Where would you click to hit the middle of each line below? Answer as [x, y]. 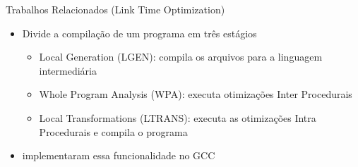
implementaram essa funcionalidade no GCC [119, 155]
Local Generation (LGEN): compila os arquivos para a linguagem [181, 57]
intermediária [68, 70]
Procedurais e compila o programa [113, 131]
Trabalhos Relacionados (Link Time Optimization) [115, 9]
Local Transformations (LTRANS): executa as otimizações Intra [178, 117]
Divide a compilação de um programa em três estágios [139, 33]
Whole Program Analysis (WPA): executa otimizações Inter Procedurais [196, 94]
